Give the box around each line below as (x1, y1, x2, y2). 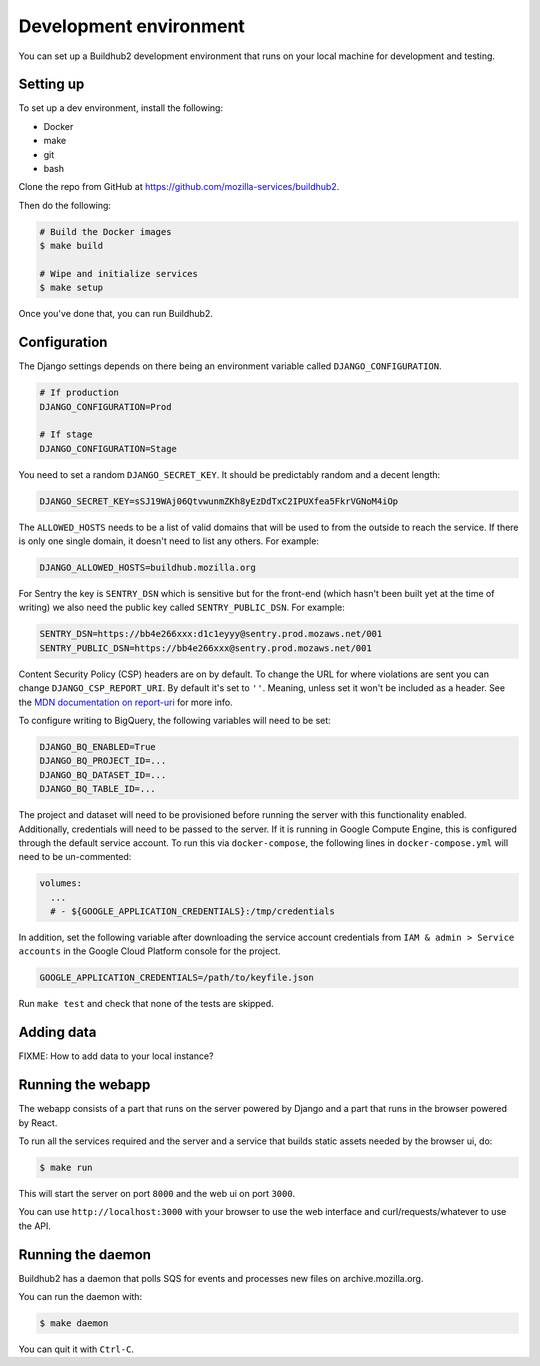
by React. (18, 1116, 58, 1129)
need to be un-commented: (18, 851, 132, 863)
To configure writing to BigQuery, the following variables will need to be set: (18, 715, 332, 727)
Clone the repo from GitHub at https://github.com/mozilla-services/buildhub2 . (18, 181, 340, 193)
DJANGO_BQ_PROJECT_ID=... (39, 755, 167, 767)
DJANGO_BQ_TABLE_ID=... (39, 783, 157, 795)
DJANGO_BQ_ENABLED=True (39, 741, 157, 752)
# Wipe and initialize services (39, 268, 199, 279)
